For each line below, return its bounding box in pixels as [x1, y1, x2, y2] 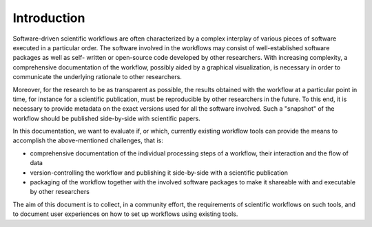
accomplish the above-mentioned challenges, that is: [12, 136, 163, 144]
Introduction [12, 10, 85, 25]
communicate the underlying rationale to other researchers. [12, 73, 183, 81]
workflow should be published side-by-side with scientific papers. [12, 114, 201, 122]
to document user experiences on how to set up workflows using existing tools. [12, 210, 238, 218]
